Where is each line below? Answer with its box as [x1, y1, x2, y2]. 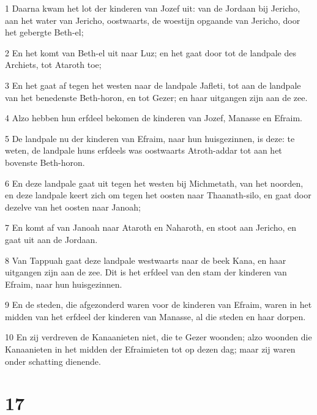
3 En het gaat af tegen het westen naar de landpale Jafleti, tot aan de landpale [5, 78, 301, 91]
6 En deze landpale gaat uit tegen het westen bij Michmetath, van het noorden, [5, 176, 304, 189]
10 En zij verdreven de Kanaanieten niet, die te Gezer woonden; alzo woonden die [5, 331, 312, 343]
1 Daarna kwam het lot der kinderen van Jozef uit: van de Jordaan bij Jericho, [5, 2, 300, 14]
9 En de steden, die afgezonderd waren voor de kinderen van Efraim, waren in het [5, 298, 312, 311]
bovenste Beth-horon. [5, 155, 85, 168]
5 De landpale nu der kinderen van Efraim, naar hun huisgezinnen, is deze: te [5, 132, 295, 144]
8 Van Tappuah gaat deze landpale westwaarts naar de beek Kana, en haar [5, 253, 286, 266]
